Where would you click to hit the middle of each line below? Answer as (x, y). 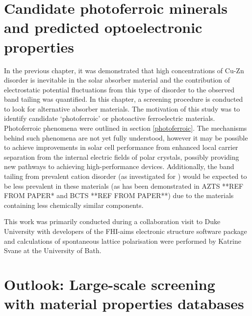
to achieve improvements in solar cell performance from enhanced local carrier (121, 147)
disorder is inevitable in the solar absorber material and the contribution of (117, 80)
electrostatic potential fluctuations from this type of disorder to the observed (119, 89)
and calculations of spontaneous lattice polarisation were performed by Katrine (123, 241)
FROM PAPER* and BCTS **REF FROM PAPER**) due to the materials (119, 195)
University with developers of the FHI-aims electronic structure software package (126, 231)
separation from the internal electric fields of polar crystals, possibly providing (122, 157)
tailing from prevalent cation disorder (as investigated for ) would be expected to (126, 176)
